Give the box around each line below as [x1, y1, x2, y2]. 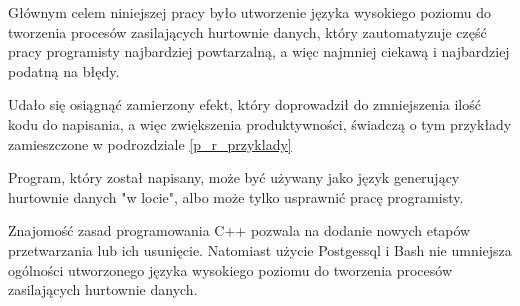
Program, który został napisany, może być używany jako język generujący [8, 167, 460, 188]
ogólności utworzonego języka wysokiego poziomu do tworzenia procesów [8, 259, 453, 280]
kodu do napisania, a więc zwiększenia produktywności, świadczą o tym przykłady [8, 113, 512, 134]
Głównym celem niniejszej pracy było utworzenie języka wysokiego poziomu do [8, 2, 491, 22]
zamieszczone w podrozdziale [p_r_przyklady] [8, 133, 292, 154]
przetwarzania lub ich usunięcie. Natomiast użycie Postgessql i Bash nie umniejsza [8, 239, 512, 260]
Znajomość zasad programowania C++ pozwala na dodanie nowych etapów [8, 220, 471, 241]
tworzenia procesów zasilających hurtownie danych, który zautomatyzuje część [8, 21, 487, 42]
